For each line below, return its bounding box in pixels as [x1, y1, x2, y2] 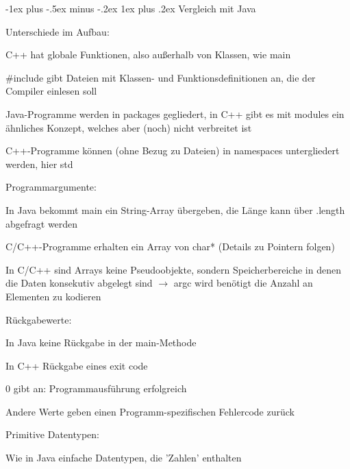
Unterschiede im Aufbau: [5, 24, 110, 38]
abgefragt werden [5, 216, 78, 230]
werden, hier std [5, 156, 73, 171]
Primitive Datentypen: [5, 427, 99, 442]
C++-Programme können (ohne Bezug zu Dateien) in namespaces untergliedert [5, 143, 340, 158]
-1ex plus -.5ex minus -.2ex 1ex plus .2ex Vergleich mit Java [5, 1, 256, 15]
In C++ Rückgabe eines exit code [5, 358, 148, 372]
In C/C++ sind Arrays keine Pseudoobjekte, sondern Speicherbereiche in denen [5, 262, 341, 276]
